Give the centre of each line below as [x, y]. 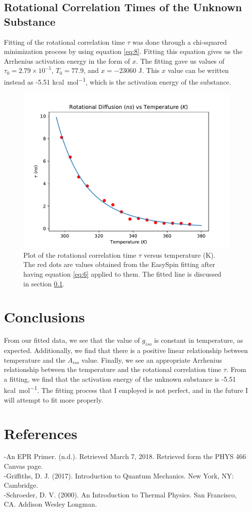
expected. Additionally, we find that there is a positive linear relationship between [126, 350]
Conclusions [44, 317]
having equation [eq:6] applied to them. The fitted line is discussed [122, 274]
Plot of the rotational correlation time [80, 255]
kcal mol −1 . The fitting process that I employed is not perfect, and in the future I [126, 389]
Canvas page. [24, 466]
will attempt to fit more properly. [54, 399]
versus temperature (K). [179, 255]
